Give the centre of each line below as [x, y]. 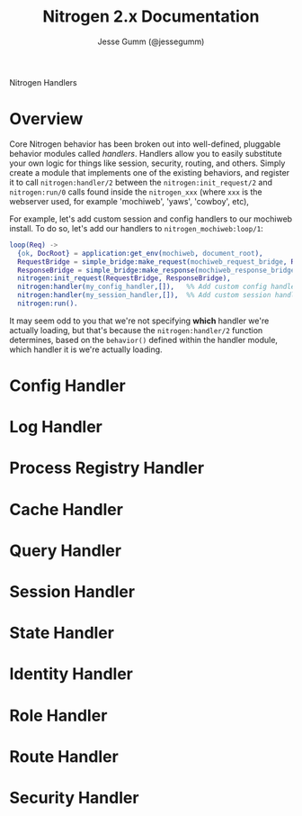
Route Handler [64, 756]
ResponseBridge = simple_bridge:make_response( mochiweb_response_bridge [156, 270]
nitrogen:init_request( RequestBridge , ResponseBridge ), [124, 278]
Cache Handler [67, 509]
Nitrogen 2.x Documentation [151, 17]
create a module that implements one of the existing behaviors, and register [150, 172]
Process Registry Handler [107, 468]
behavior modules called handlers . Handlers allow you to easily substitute [146, 153]
